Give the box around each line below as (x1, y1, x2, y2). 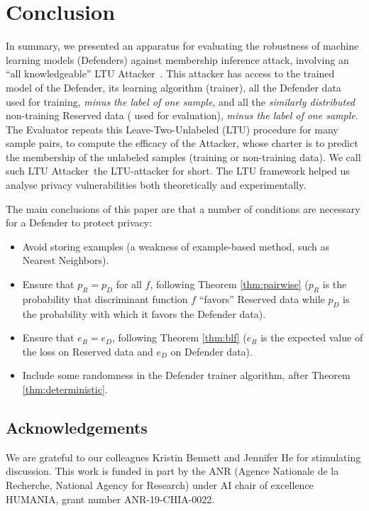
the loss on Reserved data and (22, 344, 153, 358)
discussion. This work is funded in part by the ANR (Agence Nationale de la (6, 463, 339, 478)
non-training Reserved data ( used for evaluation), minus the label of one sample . (6, 108, 358, 123)
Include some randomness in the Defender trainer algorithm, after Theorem (22, 368, 351, 383)
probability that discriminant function (22, 291, 188, 306)
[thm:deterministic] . (22, 382, 108, 396)
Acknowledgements (6, 416, 148, 438)
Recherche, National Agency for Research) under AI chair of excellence (6, 477, 314, 492)
